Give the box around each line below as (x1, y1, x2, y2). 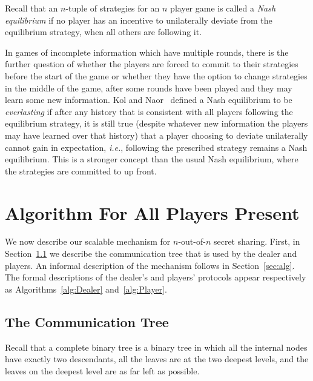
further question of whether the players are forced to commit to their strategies (5, 58, 298, 70)
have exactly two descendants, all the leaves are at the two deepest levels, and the (5, 353, 309, 365)
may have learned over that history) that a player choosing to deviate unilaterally (5, 128, 308, 141)
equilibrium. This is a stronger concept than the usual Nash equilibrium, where (5, 153, 298, 165)
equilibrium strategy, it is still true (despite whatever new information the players (5, 117, 308, 130)
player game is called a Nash (170, 2, 276, 14)
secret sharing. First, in (213, 235, 300, 248)
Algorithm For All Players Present (5, 200, 300, 225)
